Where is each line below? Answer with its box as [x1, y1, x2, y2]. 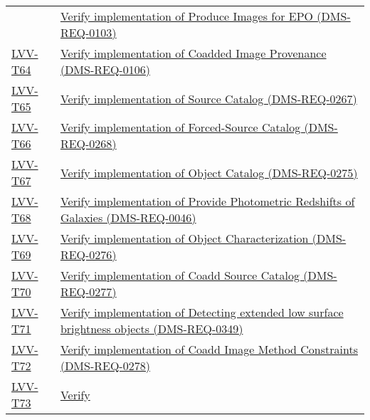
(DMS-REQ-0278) [60, 357, 150, 374]
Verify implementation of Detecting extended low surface [60, 304, 344, 320]
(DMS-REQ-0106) [60, 61, 150, 78]
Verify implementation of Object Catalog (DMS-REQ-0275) [60, 164, 358, 181]
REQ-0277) [60, 283, 117, 300]
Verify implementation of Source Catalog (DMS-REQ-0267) [60, 90, 357, 107]
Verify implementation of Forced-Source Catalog [60, 119, 301, 135]
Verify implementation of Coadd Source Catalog [60, 267, 300, 283]
